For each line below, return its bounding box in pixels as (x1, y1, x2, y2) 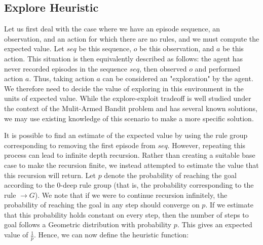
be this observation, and (139, 43, 214, 54)
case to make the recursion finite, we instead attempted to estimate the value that (4, 159, 259, 170)
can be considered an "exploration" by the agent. (102, 73, 253, 84)
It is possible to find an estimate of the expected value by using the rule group (4, 130, 248, 141)
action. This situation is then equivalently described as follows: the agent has (4, 53, 243, 63)
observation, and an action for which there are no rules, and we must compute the (4, 33, 259, 44)
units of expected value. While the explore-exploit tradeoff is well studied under (4, 93, 251, 103)
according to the (4, 180, 55, 190)
